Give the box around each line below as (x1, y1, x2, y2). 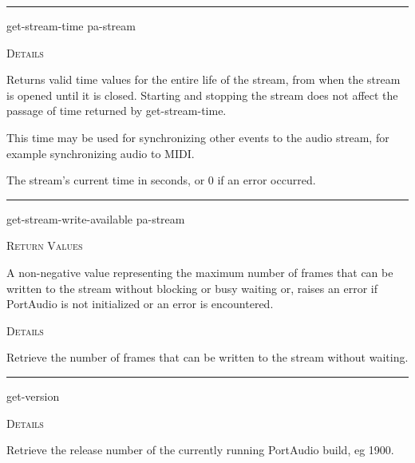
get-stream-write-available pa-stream (6, 210, 185, 227)
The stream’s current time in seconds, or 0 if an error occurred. (6, 172, 316, 188)
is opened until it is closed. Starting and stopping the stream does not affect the (6, 86, 398, 103)
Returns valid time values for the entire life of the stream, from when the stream (6, 71, 401, 88)
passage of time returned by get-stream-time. (6, 102, 227, 119)
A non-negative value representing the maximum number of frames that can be (6, 263, 393, 280)
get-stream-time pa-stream (6, 18, 136, 34)
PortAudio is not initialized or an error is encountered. (6, 295, 274, 312)
